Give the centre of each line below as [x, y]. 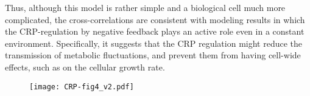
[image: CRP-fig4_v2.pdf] [82, 87]
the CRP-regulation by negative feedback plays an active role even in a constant [155, 31]
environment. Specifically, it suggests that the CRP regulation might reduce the [154, 43]
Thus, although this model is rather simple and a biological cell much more [145, 7]
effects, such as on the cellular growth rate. [85, 67]
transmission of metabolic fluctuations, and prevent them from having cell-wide [153, 55]
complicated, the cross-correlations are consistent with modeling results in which [155, 19]
